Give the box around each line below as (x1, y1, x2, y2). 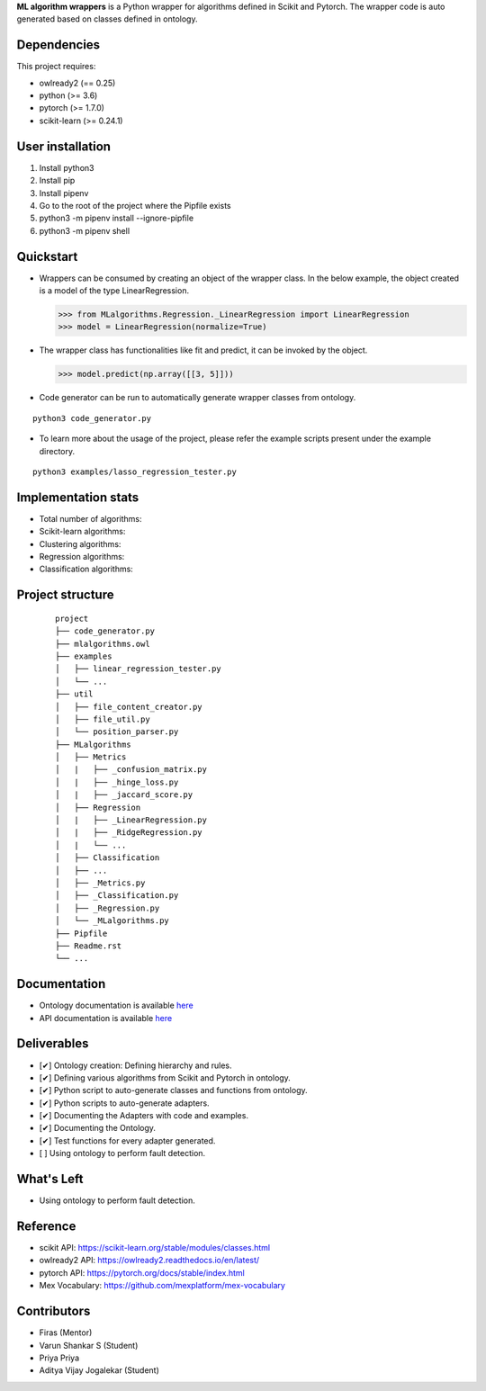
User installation (16, 139, 112, 154)
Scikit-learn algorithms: (39, 526, 126, 537)
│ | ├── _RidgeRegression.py (55, 828, 202, 838)
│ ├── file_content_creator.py (55, 702, 202, 712)
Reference (16, 1218, 76, 1234)
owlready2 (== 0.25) (39, 77, 116, 88)
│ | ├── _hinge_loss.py (55, 776, 179, 787)
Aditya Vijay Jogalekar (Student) (39, 1365, 159, 1376)
